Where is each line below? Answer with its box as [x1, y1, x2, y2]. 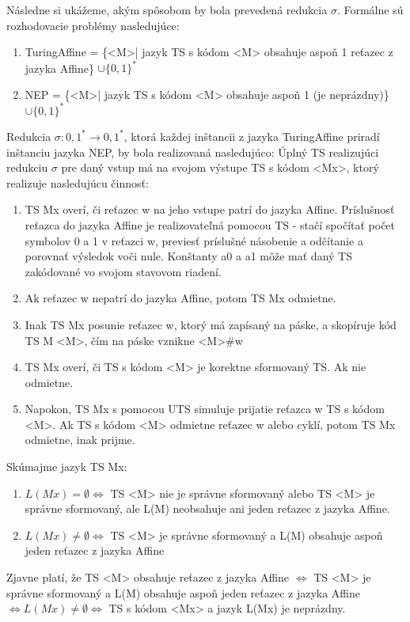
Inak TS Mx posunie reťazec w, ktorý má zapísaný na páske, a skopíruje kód [25, 316, 397, 332]
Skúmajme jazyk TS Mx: [6, 458, 127, 475]
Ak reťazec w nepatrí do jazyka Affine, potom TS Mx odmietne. [25, 290, 336, 306]
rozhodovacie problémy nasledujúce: [6, 17, 180, 33]
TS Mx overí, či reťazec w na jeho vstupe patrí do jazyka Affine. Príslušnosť [25, 201, 395, 218]
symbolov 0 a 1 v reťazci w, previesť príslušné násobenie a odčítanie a [25, 232, 363, 248]
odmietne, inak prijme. [25, 431, 135, 448]
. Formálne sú [336, 2, 404, 17]
